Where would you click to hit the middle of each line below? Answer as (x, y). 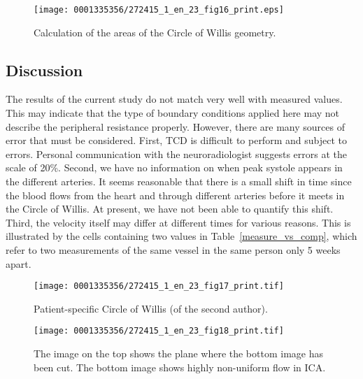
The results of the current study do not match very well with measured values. (174, 99)
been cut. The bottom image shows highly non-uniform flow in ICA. (180, 367)
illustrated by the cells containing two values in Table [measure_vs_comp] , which (181, 236)
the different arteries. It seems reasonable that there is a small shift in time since (179, 181)
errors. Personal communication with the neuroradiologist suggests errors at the (176, 153)
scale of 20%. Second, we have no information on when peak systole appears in (174, 167)
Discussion (44, 70)
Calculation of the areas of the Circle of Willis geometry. (155, 32)
